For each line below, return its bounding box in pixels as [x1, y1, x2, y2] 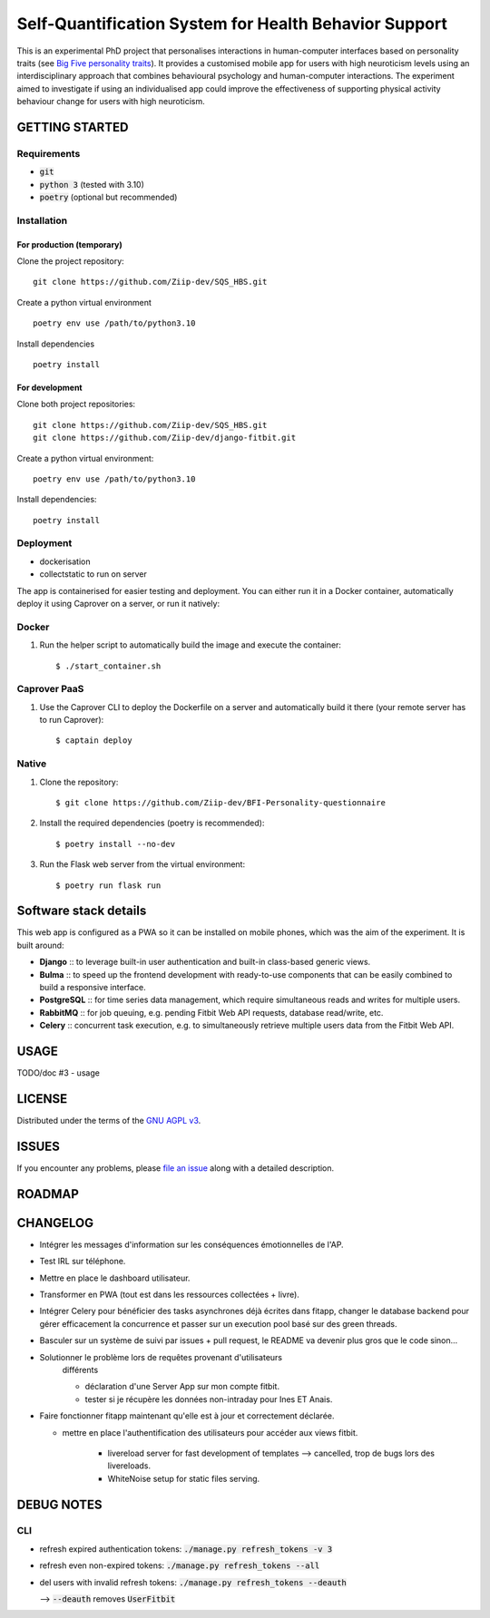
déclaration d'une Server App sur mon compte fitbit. [84, 1381, 280, 1392]
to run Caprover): [39, 715, 104, 726]
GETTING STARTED [16, 119, 129, 135]
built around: [16, 940, 64, 950]
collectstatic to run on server [39, 569, 147, 580]
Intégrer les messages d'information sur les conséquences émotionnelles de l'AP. [39, 1239, 344, 1250]
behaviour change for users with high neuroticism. [16, 96, 206, 107]
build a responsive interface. [39, 982, 147, 993]
